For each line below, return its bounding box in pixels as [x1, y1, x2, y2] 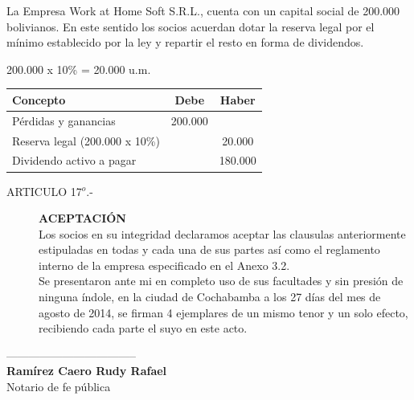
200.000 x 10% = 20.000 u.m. [6, 60, 151, 77]
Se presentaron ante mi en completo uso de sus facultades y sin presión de [39, 272, 404, 289]
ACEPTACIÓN [39, 210, 126, 227]
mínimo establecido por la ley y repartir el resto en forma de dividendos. [6, 34, 364, 51]
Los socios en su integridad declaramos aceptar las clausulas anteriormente [39, 225, 406, 242]
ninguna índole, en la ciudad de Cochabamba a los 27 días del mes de [39, 288, 381, 305]
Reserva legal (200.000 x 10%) [12, 132, 160, 149]
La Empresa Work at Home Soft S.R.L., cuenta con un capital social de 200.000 [6, 2, 400, 18]
